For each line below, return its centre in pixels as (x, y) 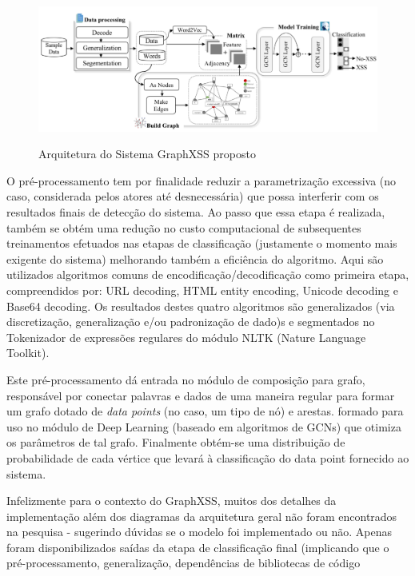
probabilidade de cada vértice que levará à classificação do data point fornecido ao (208, 457)
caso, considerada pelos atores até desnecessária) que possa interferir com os (193, 196)
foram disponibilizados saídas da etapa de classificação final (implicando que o (198, 547)
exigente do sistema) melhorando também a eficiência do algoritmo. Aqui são (195, 258)
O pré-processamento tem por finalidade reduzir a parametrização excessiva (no (202, 180)
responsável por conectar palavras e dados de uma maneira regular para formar (201, 395)
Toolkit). (28, 353)
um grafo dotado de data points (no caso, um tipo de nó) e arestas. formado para (205, 411)
